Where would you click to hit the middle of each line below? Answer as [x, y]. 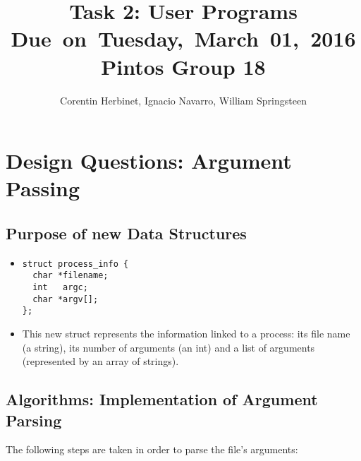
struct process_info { [75, 264]
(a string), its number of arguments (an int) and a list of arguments [169, 347]
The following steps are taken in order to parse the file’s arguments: [152, 449]
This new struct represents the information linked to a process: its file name [186, 333]
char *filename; [71, 276]
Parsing [34, 420]
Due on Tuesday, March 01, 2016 [183, 38]
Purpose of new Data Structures [126, 233]
